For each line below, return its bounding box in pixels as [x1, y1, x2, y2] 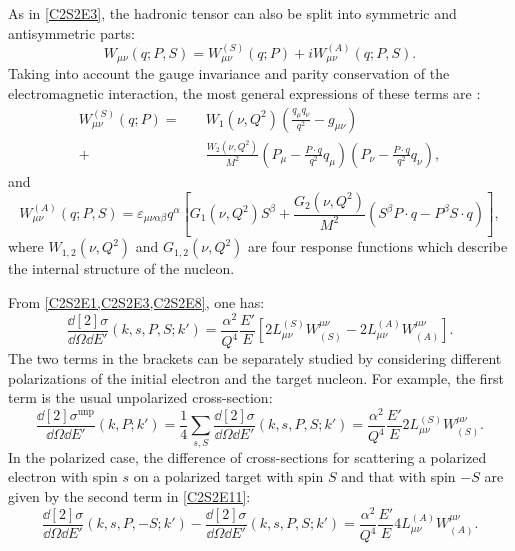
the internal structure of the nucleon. [8, 258, 235, 279]
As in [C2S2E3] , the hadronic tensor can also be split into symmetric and [8, 3, 457, 23]
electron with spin [8, 466, 118, 487]
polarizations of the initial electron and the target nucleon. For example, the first [8, 367, 505, 388]
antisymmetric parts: [8, 22, 136, 43]
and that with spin [341, 466, 456, 487]
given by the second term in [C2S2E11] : [8, 485, 251, 506]
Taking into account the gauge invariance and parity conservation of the [8, 63, 450, 84]
